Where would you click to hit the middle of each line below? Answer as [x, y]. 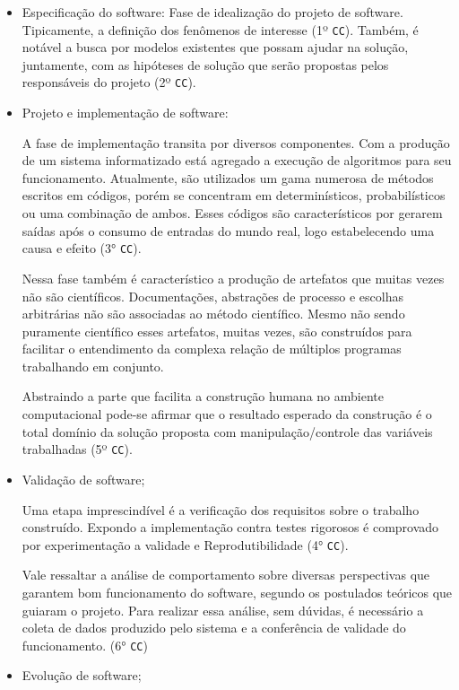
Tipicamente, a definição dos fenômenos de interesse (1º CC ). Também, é [220, 29]
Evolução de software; [82, 675]
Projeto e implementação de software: [125, 113]
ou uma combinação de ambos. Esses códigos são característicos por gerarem [232, 213]
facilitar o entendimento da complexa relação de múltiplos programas [212, 349]
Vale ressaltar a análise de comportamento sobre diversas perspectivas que [226, 575]
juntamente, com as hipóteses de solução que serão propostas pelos [205, 64]
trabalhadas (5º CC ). [77, 449]
